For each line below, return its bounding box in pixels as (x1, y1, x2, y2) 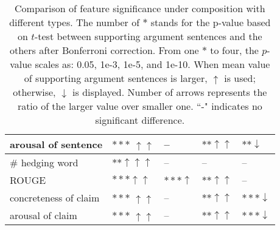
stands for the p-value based (150, 15, 271, 29)
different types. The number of (9, 15, 140, 29)
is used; (224, 71, 256, 85)
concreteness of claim (10, 191, 100, 205)
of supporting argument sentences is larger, (24, 71, 208, 85)
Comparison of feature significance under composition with (15, 1, 265, 15)
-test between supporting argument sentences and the (34, 29, 262, 43)
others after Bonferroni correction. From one (10, 43, 199, 57)
